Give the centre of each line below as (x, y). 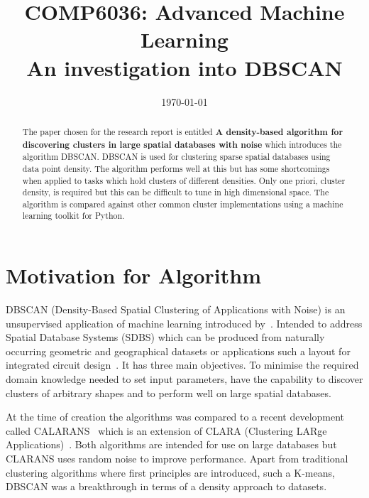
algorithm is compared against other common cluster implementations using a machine (183, 204)
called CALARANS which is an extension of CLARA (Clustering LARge (166, 430)
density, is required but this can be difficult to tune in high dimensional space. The (176, 192)
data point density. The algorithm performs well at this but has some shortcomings (176, 168)
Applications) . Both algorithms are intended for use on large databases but (171, 444)
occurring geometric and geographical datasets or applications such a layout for (178, 351)
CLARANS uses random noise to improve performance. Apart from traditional (177, 459)
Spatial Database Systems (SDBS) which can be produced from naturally (165, 337)
